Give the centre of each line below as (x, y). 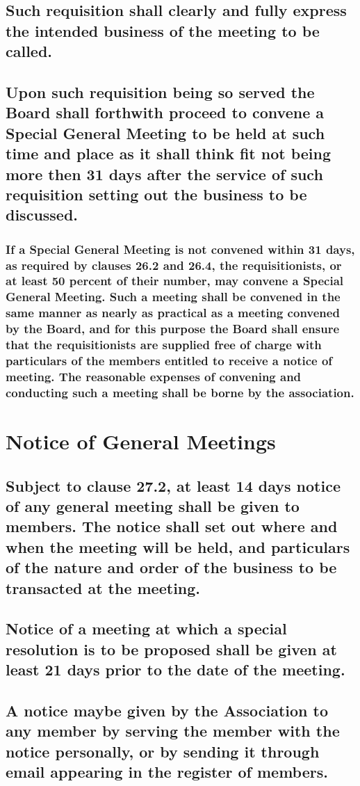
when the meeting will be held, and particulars (178, 546)
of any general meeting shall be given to (153, 505)
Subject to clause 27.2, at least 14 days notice (173, 485)
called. (29, 51)
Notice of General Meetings (141, 441)
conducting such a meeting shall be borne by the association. (180, 392)
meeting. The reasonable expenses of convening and (154, 376)
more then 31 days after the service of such (164, 174)
